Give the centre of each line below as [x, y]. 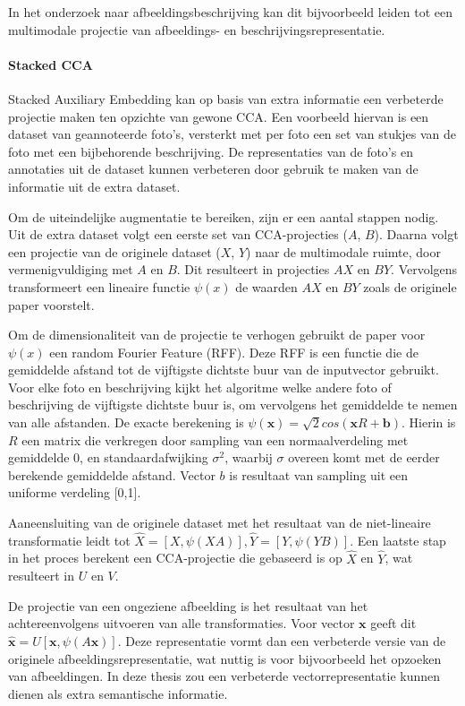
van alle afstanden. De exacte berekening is [126, 422]
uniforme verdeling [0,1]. [75, 492]
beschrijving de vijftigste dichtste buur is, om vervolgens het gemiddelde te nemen [233, 405]
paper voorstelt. [51, 304]
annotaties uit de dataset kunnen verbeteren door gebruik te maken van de [213, 169]
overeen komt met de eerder [364, 457]
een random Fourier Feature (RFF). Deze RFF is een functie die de [234, 352]
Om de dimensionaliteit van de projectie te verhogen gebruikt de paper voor [217, 335]
